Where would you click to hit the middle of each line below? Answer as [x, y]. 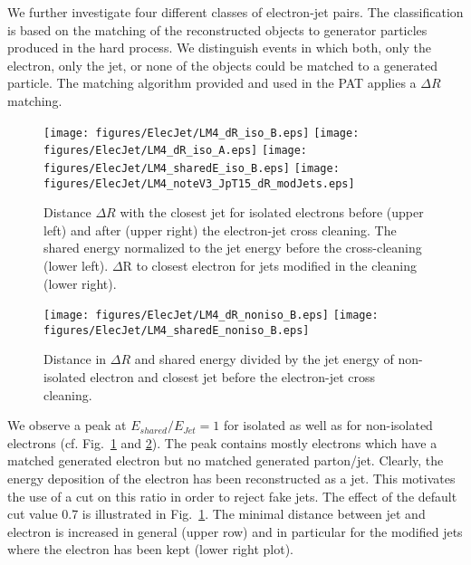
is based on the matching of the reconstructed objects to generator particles [217, 29]
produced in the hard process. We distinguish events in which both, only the [219, 48]
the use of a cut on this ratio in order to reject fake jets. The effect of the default [232, 496]
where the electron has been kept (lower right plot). [150, 549]
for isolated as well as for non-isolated [328, 425]
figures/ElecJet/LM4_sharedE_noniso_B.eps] [177, 330]
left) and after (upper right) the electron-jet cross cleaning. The [220, 230]
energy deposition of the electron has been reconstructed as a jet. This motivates [231, 479]
